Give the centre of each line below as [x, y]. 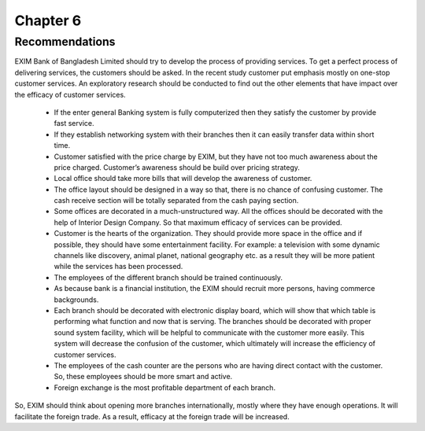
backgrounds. [76, 300]
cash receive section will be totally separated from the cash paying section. [176, 201]
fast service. [74, 123]
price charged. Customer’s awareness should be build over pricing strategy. [177, 167]
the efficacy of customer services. [70, 94]
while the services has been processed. [118, 267]
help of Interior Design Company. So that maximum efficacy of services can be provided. [198, 222]
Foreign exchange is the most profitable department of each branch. [164, 387]
